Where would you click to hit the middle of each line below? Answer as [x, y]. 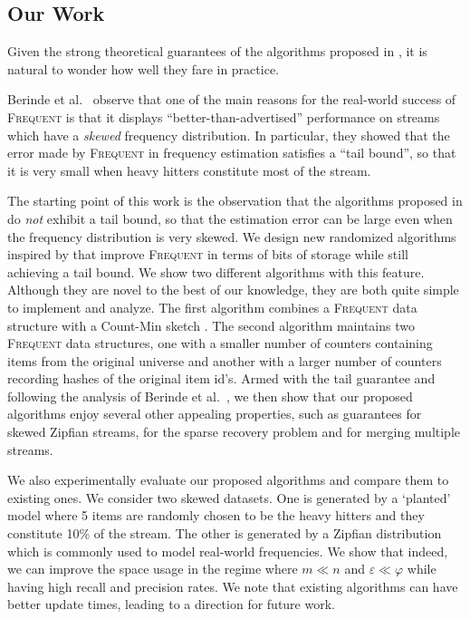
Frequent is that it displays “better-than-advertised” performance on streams [224, 116]
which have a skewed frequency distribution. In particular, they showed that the [229, 135]
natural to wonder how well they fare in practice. [143, 68]
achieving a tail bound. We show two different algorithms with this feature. [216, 271]
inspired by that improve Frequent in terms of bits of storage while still [208, 254]
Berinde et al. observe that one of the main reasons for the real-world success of [232, 99]
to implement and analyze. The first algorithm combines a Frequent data [212, 307]
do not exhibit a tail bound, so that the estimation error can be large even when [230, 218]
